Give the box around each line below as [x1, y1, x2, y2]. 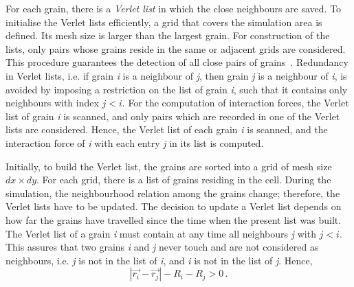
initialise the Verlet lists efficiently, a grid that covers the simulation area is [5, 14, 322, 29]
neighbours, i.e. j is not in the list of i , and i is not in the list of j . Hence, [5, 253, 313, 267]
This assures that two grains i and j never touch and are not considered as [5, 240, 319, 254]
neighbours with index [5, 95, 99, 110]
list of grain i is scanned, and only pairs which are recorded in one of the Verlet [5, 108, 340, 123]
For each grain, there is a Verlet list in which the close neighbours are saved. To [5, 1, 342, 15]
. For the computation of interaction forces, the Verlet [122, 95, 349, 110]
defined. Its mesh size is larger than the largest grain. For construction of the [5, 28, 330, 43]
